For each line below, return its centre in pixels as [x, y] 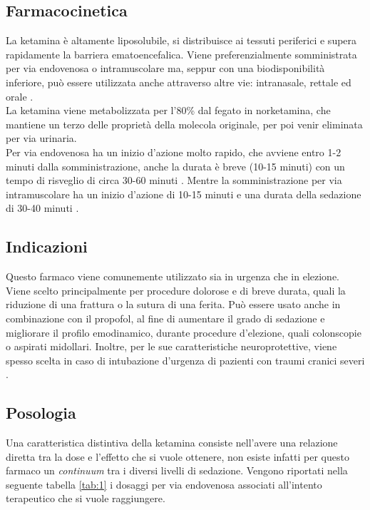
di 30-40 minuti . [42, 208]
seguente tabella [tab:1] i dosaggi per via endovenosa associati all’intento [164, 484]
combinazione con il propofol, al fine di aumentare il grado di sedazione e [165, 318]
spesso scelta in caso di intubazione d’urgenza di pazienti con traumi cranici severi [185, 360]
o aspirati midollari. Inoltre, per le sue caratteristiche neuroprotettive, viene [171, 346]
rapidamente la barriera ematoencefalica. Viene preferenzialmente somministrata [181, 54]
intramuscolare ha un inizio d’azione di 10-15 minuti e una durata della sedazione [184, 194]
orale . [20, 96]
